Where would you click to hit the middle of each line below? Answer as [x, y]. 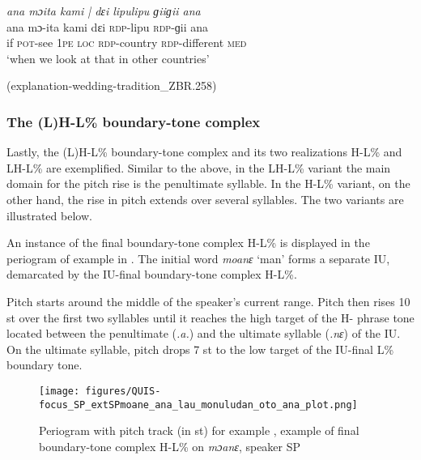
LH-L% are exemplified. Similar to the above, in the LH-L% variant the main [199, 167]
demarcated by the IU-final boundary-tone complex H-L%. [152, 274]
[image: [60, 391]
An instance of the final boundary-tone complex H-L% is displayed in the [188, 243]
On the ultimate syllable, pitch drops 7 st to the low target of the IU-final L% [200, 349]
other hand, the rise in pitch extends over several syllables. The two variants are [205, 199]
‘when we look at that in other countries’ [108, 58]
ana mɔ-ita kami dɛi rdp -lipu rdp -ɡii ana [108, 26]
